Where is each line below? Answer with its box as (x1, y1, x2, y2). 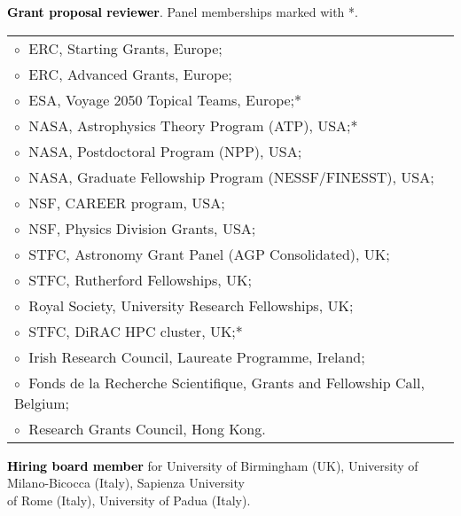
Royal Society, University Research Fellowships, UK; (28, 294, 354, 316)
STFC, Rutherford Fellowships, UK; (28, 269, 252, 290)
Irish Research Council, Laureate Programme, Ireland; (28, 346, 365, 367)
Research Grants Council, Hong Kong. (28, 418, 266, 439)
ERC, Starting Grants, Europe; (28, 37, 223, 59)
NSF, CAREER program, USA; (28, 192, 225, 213)
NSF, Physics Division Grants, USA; (28, 217, 256, 238)
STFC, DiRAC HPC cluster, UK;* (28, 320, 243, 341)
